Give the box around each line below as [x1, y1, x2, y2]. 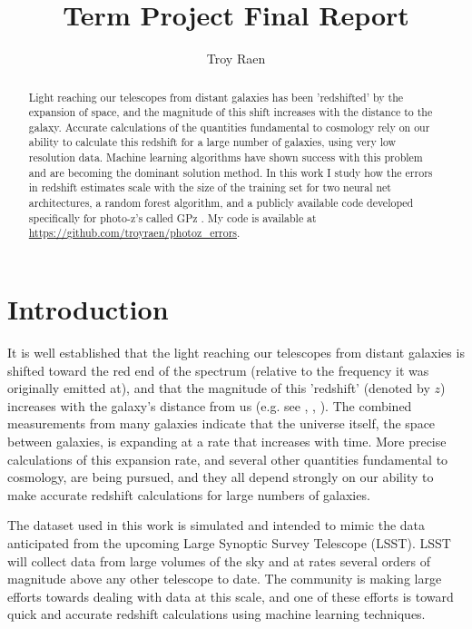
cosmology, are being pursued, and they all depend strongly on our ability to [7, 467, 434, 486]
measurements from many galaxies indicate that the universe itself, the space [7, 414, 436, 433]
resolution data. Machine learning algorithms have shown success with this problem [28, 150, 423, 165]
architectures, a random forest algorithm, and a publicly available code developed [28, 195, 414, 211]
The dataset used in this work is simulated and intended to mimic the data [7, 516, 426, 535]
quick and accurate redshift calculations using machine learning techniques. [7, 604, 426, 624]
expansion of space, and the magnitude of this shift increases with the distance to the [28, 104, 433, 120]
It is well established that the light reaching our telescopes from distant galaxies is [7, 343, 465, 362]
